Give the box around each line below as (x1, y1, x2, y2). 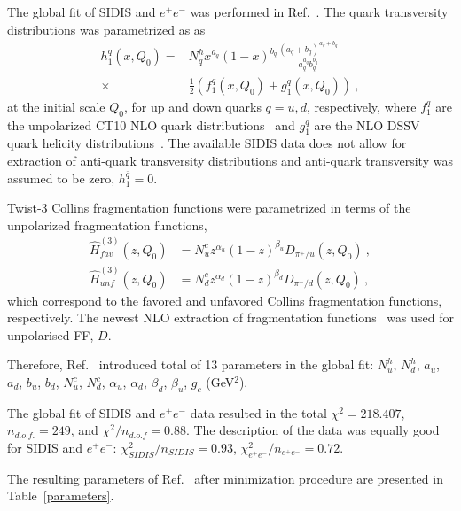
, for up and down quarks (123, 97, 262, 115)
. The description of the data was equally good (185, 421, 440, 439)
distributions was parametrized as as (7, 19, 206, 38)
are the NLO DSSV (314, 115, 420, 134)
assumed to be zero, (7, 168, 115, 187)
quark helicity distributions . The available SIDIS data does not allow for (7, 134, 407, 152)
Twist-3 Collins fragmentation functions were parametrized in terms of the (7, 198, 411, 217)
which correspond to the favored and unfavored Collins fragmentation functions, (7, 290, 442, 309)
